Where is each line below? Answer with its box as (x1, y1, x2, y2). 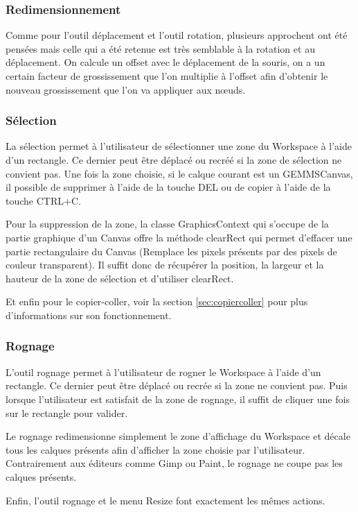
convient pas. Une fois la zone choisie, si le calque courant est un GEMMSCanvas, (6, 166, 353, 180)
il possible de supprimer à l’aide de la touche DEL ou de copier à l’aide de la (6, 180, 331, 194)
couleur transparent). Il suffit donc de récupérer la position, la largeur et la (6, 257, 324, 272)
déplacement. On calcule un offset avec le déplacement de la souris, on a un (6, 55, 325, 69)
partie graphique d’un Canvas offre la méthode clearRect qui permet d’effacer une (6, 230, 352, 244)
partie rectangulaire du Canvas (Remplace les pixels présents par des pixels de (6, 244, 337, 258)
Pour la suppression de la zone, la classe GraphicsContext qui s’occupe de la (6, 216, 329, 231)
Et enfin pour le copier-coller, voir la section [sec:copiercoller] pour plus (6, 294, 308, 309)
